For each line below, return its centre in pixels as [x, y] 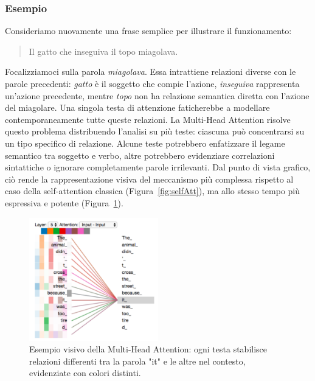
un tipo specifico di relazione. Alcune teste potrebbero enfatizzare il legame [145, 143]
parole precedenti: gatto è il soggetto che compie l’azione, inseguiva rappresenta [152, 83]
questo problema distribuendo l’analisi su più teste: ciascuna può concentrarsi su [155, 131]
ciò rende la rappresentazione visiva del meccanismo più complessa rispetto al [149, 179]
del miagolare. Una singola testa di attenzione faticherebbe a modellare [137, 107]
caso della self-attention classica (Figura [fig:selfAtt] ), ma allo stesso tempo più [152, 191]
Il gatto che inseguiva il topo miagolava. [103, 51]
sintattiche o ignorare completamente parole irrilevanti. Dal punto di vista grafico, [158, 167]
